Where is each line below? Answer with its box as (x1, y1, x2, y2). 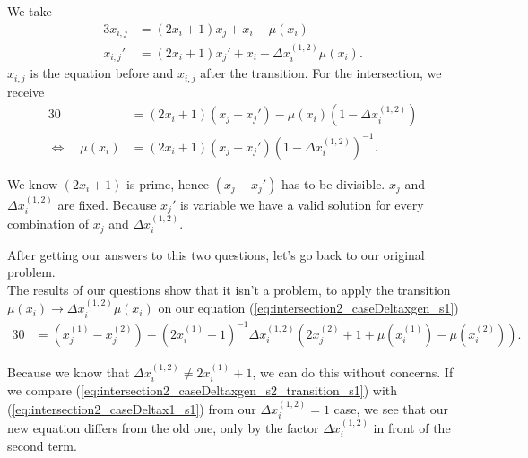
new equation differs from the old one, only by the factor (7, 418, 319, 436)
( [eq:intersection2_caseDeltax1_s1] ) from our (7, 399, 256, 418)
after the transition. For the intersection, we (200, 64, 442, 82)
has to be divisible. (281, 174, 385, 193)
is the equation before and (30, 64, 174, 82)
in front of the (373, 418, 451, 436)
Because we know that (7, 362, 130, 381)
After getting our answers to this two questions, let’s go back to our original (7, 245, 425, 264)
